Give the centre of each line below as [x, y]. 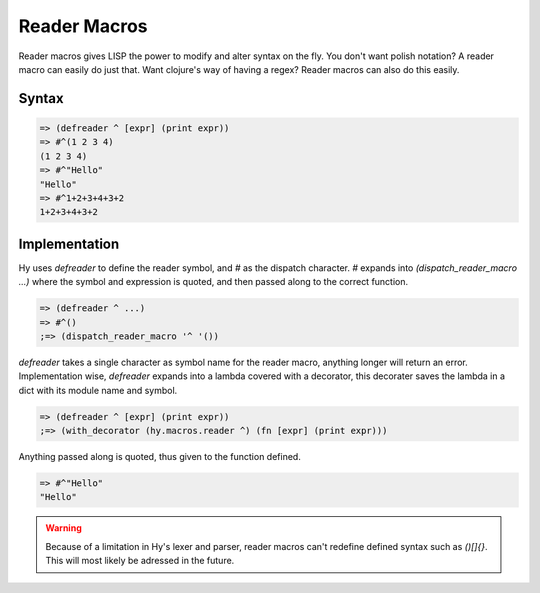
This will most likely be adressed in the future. [140, 561]
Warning [63, 528]
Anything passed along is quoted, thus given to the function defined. [160, 457]
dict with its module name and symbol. [98, 390]
